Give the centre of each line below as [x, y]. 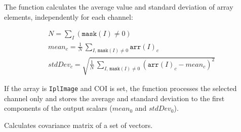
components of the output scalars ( [58, 108]
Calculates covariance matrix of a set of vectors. [78, 125]
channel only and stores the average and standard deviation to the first [114, 98]
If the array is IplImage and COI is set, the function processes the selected [120, 88]
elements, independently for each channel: [69, 16]
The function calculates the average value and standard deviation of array [119, 7]
